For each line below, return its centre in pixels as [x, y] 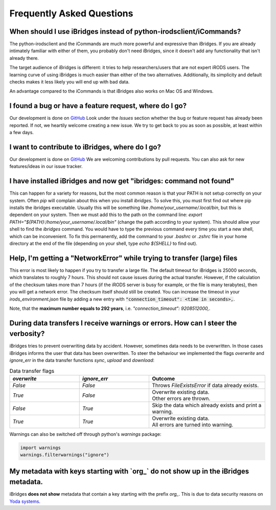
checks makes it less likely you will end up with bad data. [70, 82]
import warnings [41, 448]
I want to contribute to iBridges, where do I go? [85, 147]
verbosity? [27, 334]
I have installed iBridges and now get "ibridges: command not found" [122, 181]
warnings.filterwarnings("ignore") [65, 455]
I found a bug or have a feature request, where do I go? [98, 106]
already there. [24, 58]
